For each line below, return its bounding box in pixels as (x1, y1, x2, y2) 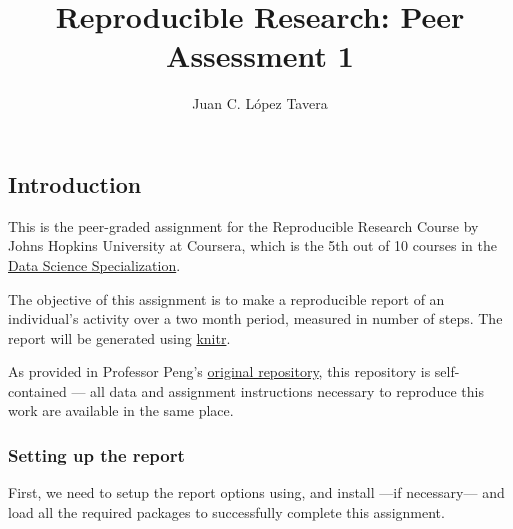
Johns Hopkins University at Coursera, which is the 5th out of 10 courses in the (8, 235, 497, 256)
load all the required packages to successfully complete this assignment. (8, 501, 445, 522)
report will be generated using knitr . (8, 327, 231, 348)
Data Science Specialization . (8, 254, 181, 275)
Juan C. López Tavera (192, 93, 328, 114)
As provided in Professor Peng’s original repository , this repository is (8, 361, 431, 382)
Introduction (8, 168, 142, 199)
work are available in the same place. (8, 400, 234, 421)
